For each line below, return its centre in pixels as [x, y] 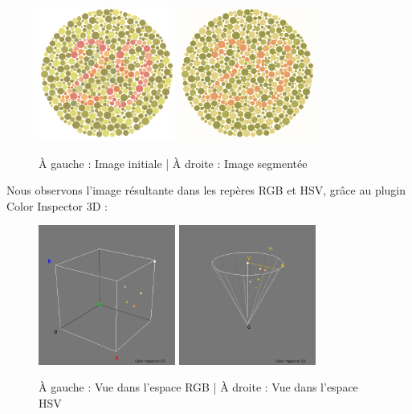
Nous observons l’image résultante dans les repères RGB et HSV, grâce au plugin [206, 190]
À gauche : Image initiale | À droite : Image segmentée [173, 163]
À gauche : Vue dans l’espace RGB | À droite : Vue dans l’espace [198, 387]
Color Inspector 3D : [57, 205]
